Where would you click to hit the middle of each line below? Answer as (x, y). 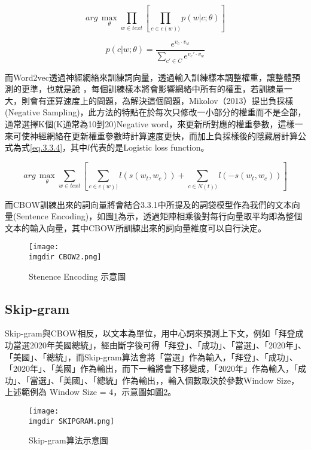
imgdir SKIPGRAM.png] (72, 421)
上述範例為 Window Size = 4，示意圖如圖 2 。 (91, 392)
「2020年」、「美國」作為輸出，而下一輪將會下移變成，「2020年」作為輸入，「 (151, 368)
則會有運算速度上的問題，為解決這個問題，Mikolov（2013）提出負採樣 (157, 100)
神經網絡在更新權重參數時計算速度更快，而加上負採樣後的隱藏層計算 (164, 135)
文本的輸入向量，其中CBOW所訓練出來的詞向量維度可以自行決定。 (135, 227)
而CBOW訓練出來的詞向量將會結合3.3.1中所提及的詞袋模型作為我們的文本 (148, 204)
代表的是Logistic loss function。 (150, 147)
